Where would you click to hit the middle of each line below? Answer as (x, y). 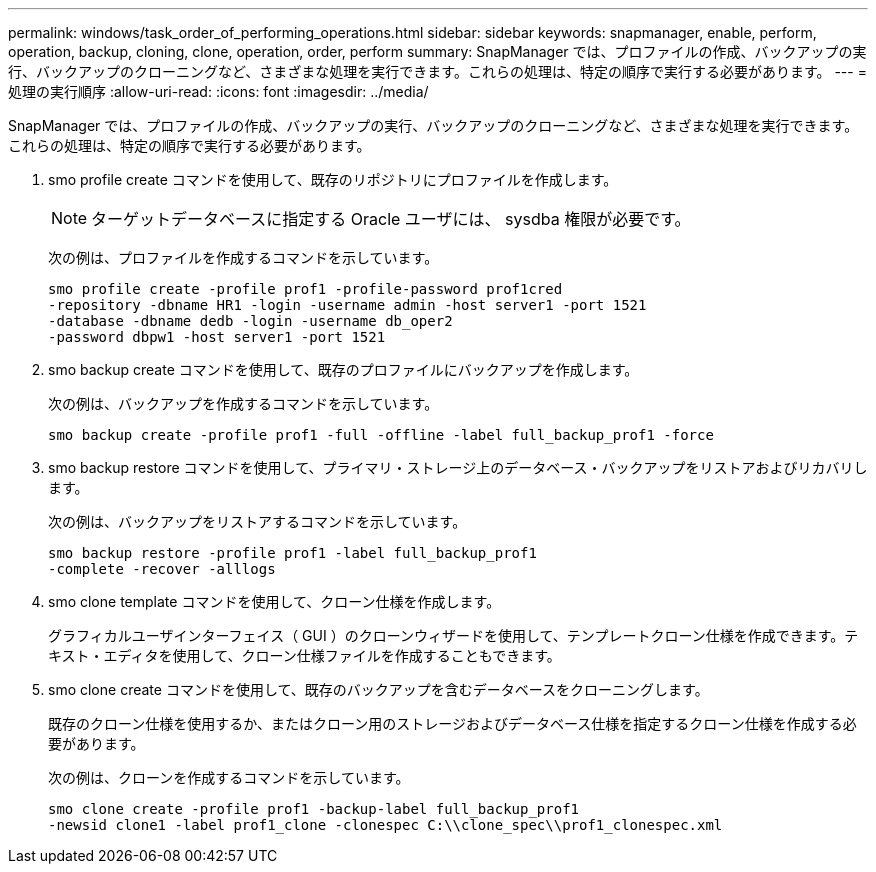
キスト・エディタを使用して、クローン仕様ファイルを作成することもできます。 (304, 655)
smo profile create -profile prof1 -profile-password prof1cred (305, 289)
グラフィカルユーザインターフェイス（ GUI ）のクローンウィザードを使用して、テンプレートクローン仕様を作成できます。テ (453, 635)
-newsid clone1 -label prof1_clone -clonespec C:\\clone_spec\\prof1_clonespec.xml (385, 825)
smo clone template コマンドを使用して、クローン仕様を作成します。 (274, 601)
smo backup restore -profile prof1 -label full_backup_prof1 (292, 553)
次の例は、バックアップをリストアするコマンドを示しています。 (257, 521)
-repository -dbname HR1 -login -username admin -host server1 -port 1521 (347, 305)
